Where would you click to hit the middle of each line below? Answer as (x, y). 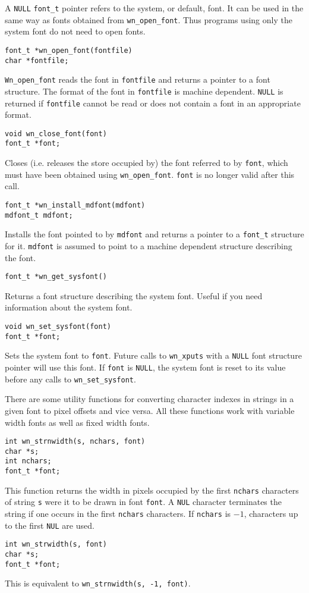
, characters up (271, 514)
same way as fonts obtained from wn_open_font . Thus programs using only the (149, 19)
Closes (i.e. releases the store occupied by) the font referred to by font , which (146, 163)
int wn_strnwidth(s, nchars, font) (75, 442)
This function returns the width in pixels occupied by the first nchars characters (152, 490)
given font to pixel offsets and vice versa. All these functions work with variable (150, 410)
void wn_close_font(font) (56, 134)
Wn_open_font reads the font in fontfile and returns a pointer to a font (138, 79)
